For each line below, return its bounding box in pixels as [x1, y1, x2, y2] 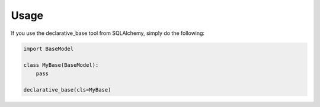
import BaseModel [23, 45, 74, 52]
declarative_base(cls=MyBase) [23, 86, 111, 93]
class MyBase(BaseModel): [23, 62, 99, 69]
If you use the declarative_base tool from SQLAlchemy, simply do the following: [11, 30, 204, 37]
